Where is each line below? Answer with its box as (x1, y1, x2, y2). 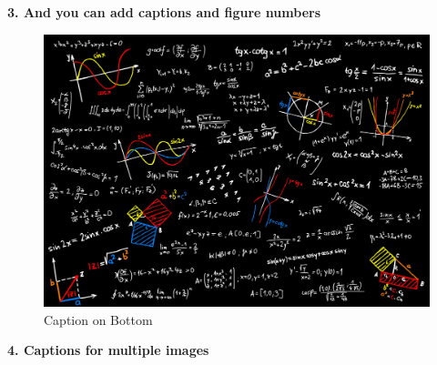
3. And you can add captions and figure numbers (7, 3, 321, 21)
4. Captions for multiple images (7, 340, 209, 360)
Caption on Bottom (44, 309, 153, 329)
